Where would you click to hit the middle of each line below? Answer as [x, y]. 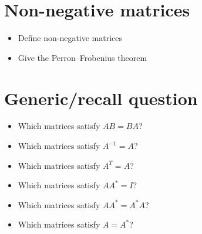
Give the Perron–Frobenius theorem [83, 57]
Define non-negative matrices [70, 38]
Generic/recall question [101, 98]
